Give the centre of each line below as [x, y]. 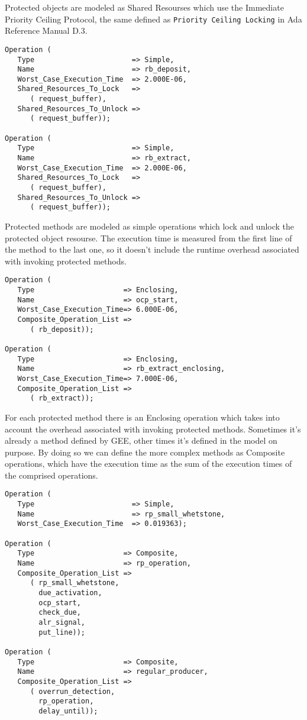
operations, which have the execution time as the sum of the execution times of [148, 464]
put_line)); [62, 632]
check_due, [60, 613]
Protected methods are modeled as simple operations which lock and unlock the [150, 226]
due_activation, [70, 593]
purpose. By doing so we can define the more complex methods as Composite [145, 452]
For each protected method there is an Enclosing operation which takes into [142, 417]
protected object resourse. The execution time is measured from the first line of [148, 238]
